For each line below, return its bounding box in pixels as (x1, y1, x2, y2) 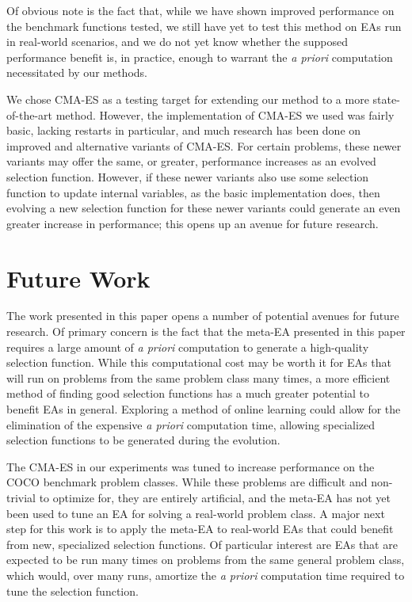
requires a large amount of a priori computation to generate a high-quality (6, 338, 369, 355)
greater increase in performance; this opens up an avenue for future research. (6, 215, 379, 231)
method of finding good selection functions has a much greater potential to (6, 385, 370, 402)
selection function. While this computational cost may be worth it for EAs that (6, 354, 391, 371)
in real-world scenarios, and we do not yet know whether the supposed (6, 33, 348, 50)
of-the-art (6, 106, 52, 123)
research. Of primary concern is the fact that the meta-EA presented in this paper (6, 323, 406, 340)
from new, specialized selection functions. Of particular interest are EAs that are (6, 535, 398, 552)
